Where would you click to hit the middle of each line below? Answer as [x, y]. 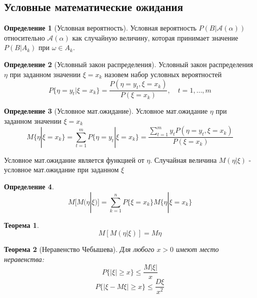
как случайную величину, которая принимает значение [155, 37]
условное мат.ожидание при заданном [61, 170]
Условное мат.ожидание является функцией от [74, 160]
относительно [24, 37]
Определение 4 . [29, 187]
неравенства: [24, 259]
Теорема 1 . [21, 225]
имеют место [197, 249]
